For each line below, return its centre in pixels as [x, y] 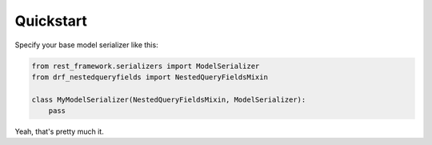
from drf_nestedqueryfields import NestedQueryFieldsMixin [150, 77]
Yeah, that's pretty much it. [59, 131]
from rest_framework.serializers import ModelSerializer [146, 66]
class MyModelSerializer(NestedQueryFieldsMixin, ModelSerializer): [169, 99]
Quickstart [51, 21]
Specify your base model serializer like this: [87, 45]
